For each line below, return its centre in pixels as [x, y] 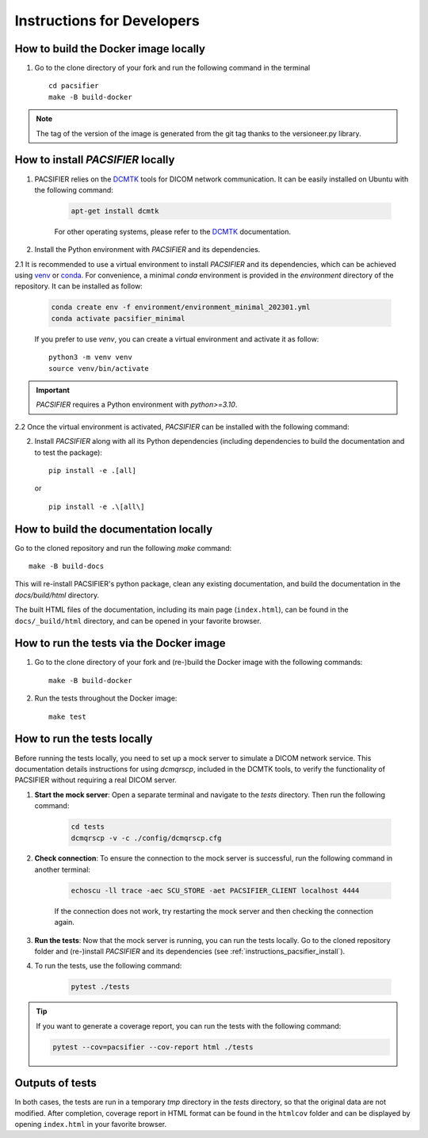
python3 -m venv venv [90, 357]
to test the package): [69, 453]
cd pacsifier [74, 86]
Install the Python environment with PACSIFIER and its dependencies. [147, 250]
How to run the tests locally [84, 739]
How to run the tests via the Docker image [120, 643]
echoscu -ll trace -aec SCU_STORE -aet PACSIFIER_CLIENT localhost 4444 [215, 890]
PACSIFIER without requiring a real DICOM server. [96, 780]
